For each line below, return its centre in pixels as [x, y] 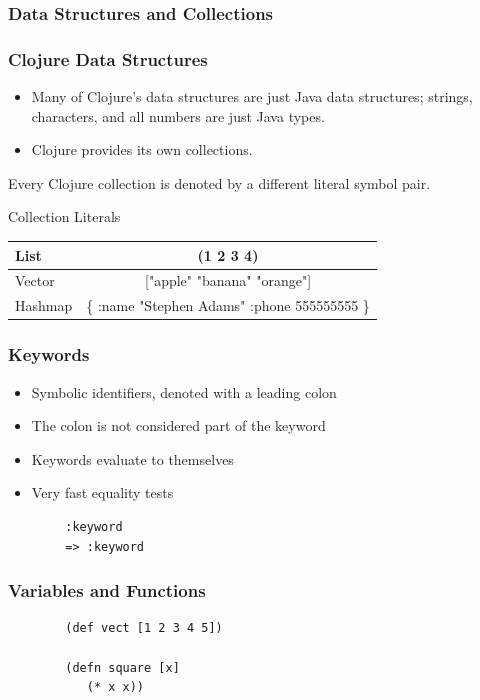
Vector [35, 280]
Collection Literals [64, 216]
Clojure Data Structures [108, 58]
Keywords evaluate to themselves [132, 458]
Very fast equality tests [102, 492]
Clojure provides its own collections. [142, 149]
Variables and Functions [107, 590]
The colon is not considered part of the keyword [178, 425]
